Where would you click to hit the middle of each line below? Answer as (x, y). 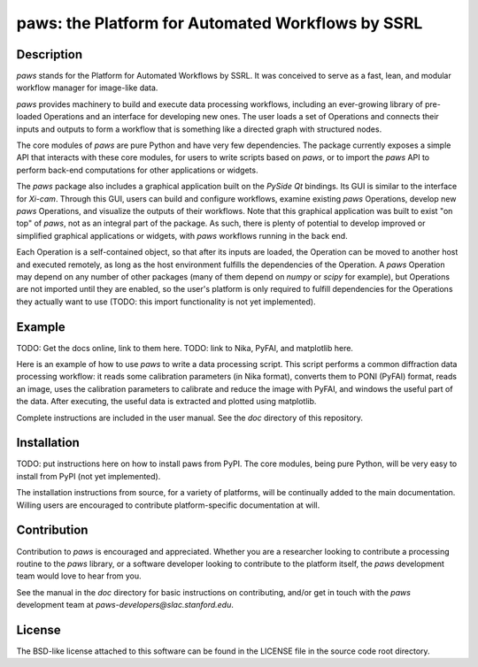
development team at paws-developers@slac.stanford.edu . (125, 605)
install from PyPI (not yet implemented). (89, 476)
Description (50, 54)
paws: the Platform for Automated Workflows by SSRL (220, 23)
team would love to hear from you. (79, 576)
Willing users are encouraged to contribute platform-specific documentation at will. (168, 505)
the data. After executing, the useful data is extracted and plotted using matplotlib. (166, 402)
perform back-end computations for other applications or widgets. (137, 170)
